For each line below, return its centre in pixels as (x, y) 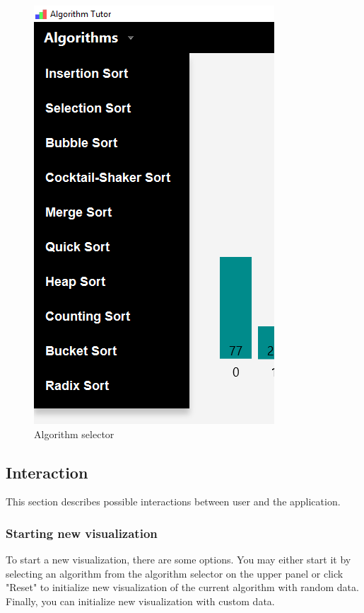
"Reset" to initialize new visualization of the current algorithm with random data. (182, 587)
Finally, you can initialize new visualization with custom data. (140, 601)
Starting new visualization (82, 533)
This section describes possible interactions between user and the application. (173, 502)
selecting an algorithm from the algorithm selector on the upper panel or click (175, 573)
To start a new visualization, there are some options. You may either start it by (178, 560)
